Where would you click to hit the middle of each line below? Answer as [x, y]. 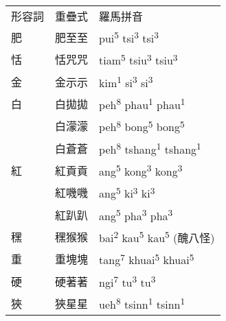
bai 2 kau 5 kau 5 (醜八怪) [157, 237]
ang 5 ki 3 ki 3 [127, 192]
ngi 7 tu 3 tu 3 [127, 281]
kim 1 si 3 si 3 [126, 81]
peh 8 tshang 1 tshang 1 [150, 148]
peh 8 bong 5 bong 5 [142, 126]
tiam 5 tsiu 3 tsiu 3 [138, 59]
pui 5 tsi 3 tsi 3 [129, 37]
